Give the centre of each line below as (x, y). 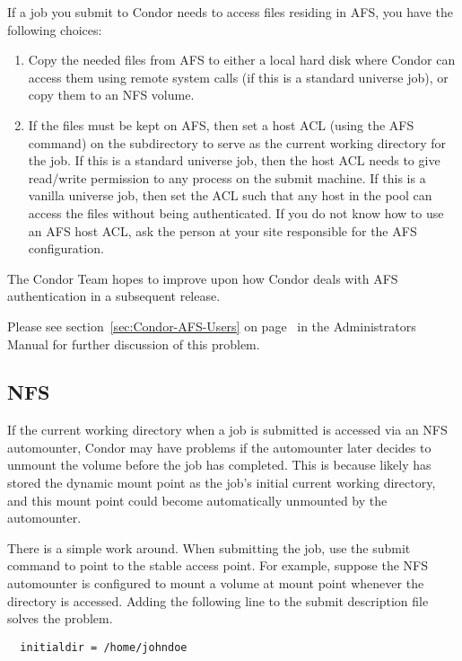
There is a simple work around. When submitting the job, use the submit (209, 547)
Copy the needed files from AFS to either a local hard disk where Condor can (242, 60)
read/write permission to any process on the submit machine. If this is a (227, 177)
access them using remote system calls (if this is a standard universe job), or (238, 77)
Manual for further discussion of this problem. (134, 344)
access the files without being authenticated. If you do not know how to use (236, 212)
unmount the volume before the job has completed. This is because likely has (219, 465)
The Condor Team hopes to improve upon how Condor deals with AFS (203, 278)
